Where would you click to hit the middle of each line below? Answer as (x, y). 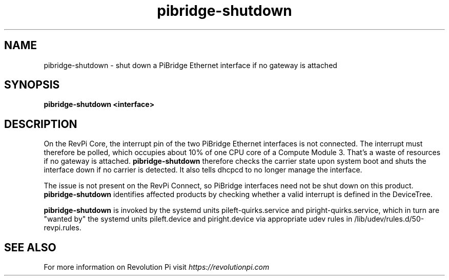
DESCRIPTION (41, 124)
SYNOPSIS (32, 85)
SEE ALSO (30, 247)
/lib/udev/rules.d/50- (389, 219)
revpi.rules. (63, 228)
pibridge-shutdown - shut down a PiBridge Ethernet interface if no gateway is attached (190, 65)
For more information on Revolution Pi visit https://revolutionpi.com (157, 267)
